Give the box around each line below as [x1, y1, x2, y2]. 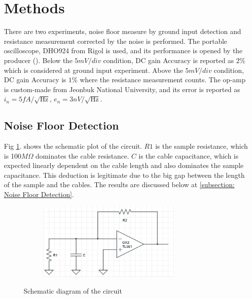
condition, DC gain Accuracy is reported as [103, 55, 234, 65]
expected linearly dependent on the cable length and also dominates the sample [4, 160, 244, 170]
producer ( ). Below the [4, 55, 73, 65]
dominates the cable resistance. [35, 150, 129, 161]
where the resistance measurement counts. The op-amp [80, 74, 246, 85]
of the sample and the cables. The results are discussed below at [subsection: [4, 179, 235, 190]
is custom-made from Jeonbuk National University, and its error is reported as [4, 84, 240, 94]
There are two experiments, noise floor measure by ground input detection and [4, 26, 241, 36]
